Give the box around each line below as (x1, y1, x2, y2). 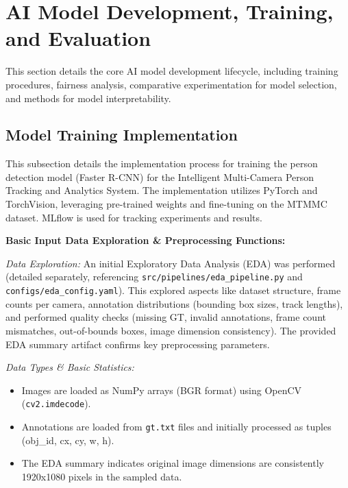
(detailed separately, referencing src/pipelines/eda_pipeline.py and (5, 269, 303, 284)
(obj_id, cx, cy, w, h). (21, 432, 114, 447)
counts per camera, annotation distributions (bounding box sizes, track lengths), (5, 296, 343, 310)
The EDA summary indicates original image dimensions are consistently (21, 456, 324, 470)
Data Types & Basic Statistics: (5, 360, 134, 374)
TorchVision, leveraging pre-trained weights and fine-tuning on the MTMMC (5, 197, 327, 211)
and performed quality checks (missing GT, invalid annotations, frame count (5, 310, 326, 324)
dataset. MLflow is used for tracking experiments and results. (5, 210, 262, 224)
